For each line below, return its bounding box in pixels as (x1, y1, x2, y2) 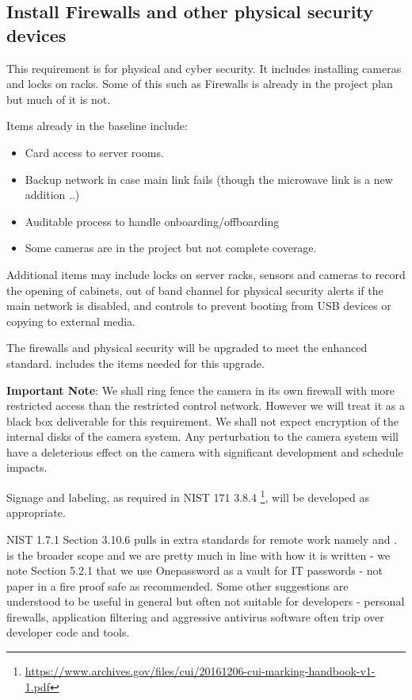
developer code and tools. (6, 624, 130, 641)
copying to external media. (6, 312, 135, 329)
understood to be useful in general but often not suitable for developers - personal (6, 593, 405, 610)
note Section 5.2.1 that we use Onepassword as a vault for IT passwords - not (6, 562, 383, 579)
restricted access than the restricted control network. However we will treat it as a (6, 397, 406, 414)
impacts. (6, 459, 48, 476)
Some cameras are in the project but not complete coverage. (25, 239, 317, 256)
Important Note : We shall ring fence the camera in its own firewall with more (6, 381, 395, 398)
